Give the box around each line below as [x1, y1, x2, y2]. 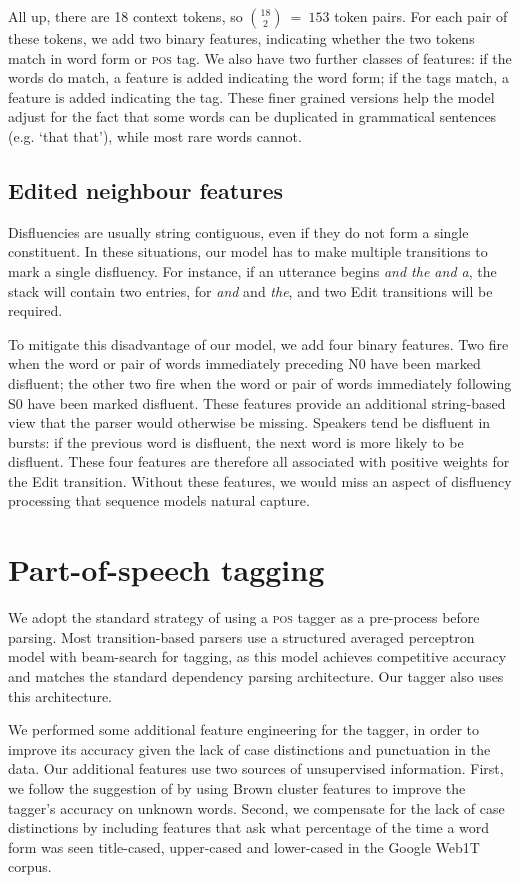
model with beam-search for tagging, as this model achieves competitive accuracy [8, 646, 507, 667]
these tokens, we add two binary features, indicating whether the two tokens [8, 28, 475, 48]
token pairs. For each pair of [334, 6, 508, 26]
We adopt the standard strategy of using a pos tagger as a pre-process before [8, 607, 480, 628]
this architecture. [8, 685, 112, 706]
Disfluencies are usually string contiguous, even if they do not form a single [8, 221, 469, 242]
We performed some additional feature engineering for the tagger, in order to [8, 719, 479, 740]
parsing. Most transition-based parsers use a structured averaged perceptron [8, 626, 475, 647]
